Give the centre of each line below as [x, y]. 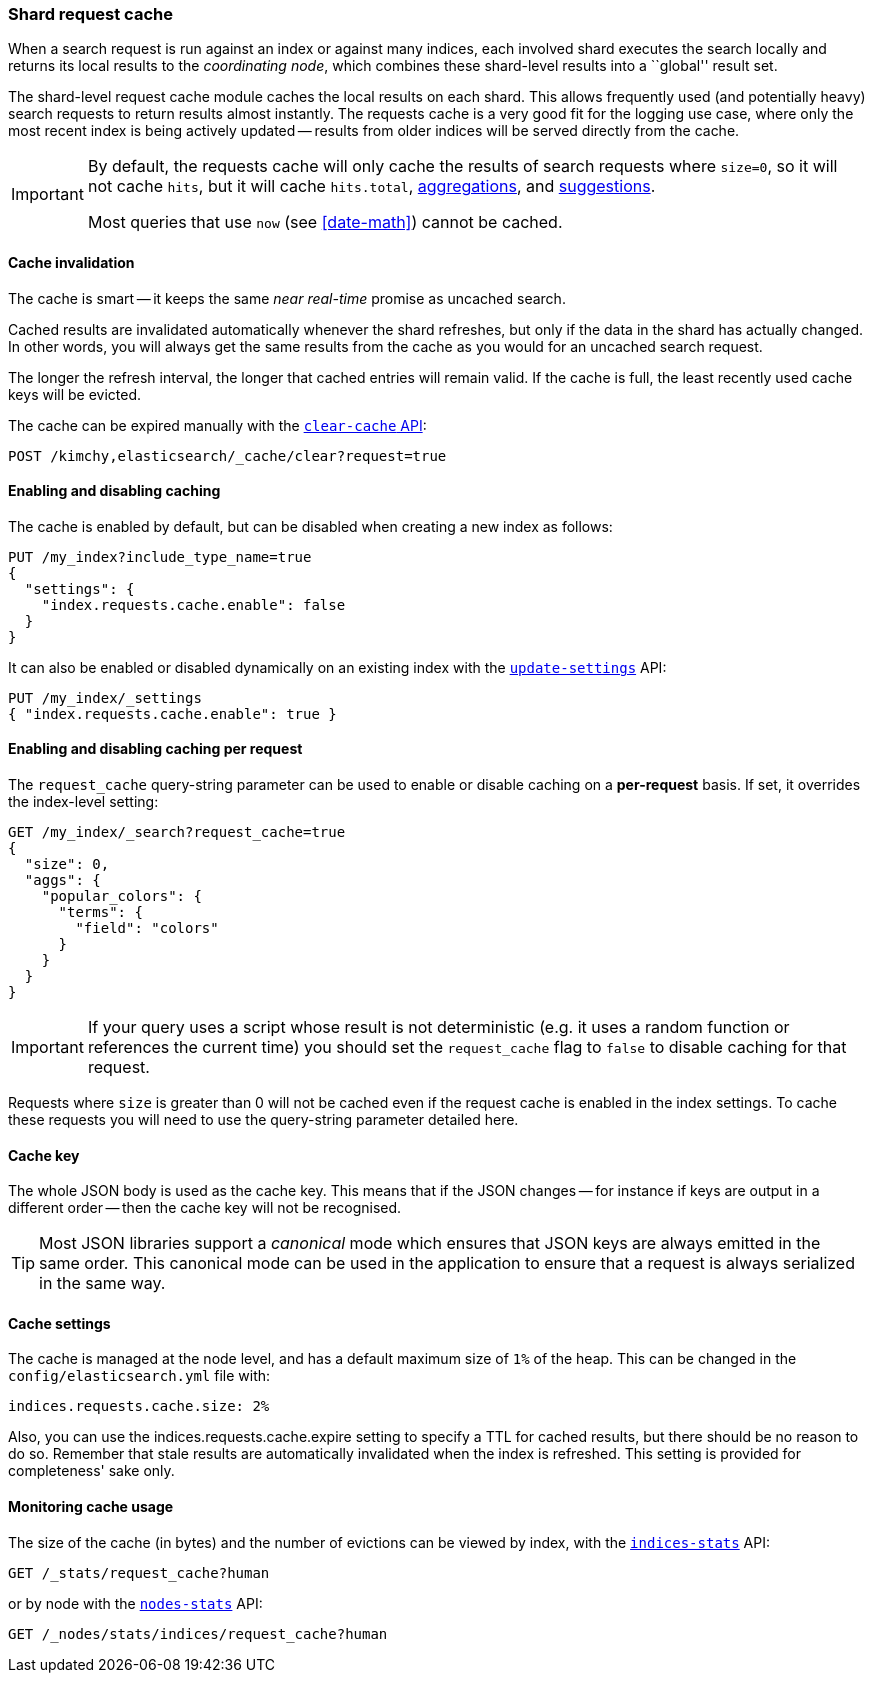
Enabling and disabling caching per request [155, 749]
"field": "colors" [147, 928]
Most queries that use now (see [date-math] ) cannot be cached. [325, 222]
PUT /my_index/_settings [105, 697]
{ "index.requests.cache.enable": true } [172, 713]
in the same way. [102, 1283]
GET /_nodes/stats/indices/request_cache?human [198, 1633]
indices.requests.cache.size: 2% [139, 1406]
